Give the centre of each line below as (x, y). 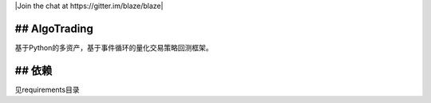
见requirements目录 (47, 89)
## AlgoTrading (54, 28)
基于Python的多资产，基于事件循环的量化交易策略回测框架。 (114, 47)
